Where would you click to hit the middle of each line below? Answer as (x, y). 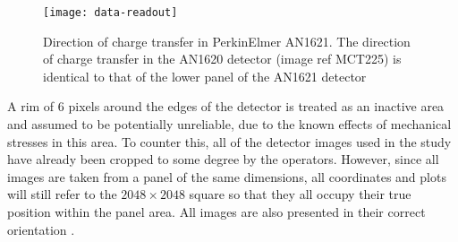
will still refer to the (62, 194)
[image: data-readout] (110, 13)
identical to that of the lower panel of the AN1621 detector (205, 76)
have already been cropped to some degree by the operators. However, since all (223, 159)
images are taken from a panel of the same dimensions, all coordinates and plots (227, 176)
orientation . (41, 229)
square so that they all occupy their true (300, 194)
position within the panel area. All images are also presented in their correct (216, 212)
